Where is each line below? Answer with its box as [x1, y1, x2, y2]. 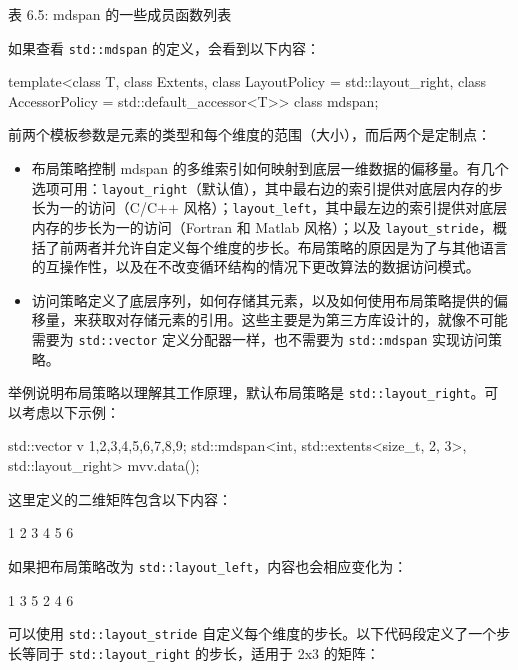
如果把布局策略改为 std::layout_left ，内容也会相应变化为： [8, 555, 408, 576]
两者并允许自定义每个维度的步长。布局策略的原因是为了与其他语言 [73, 236, 508, 257]
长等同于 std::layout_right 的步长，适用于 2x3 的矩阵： [8, 642, 380, 663]
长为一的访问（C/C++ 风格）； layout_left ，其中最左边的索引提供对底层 [31, 197, 508, 218]
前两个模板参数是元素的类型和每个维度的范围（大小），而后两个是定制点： [8, 124, 491, 145]
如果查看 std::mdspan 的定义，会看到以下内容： [8, 37, 321, 58]
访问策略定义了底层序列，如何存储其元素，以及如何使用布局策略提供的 [31, 289, 494, 310]
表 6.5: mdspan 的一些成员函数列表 [8, 4, 232, 24]
